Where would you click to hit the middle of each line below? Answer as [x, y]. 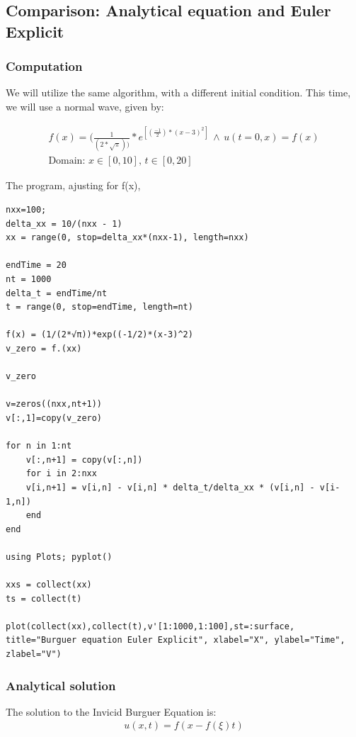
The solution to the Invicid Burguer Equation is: [111, 711]
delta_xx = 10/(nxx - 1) [64, 224]
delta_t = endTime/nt [57, 293]
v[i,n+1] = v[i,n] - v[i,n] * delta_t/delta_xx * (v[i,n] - [170, 487]
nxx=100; [26, 210]
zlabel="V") [34, 654]
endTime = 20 [36, 265]
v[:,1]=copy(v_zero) [54, 418]
